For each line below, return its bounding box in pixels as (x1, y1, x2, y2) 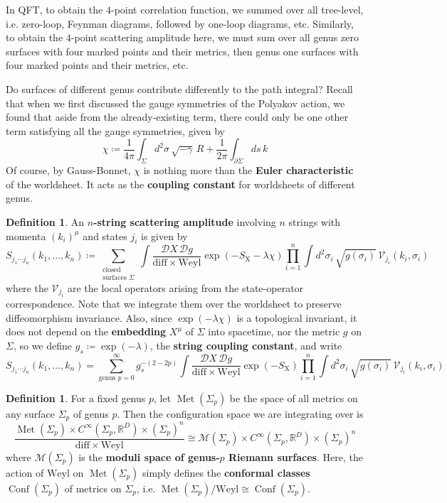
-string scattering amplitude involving (93, 214, 276, 229)
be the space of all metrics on (229, 390, 358, 405)
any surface (6, 406, 55, 421)
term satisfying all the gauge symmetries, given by (6, 123, 225, 138)
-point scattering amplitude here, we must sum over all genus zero (70, 30, 359, 45)
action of (6, 465, 44, 480)
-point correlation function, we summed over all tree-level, (110, 2, 364, 16)
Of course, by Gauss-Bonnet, (6, 163, 131, 178)
